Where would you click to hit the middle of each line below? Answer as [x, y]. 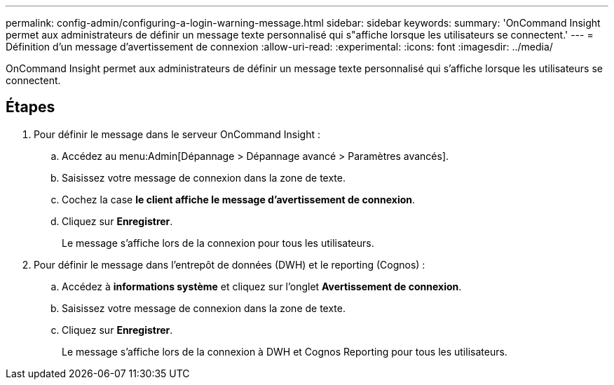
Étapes [30, 107]
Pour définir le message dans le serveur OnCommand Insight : [177, 134]
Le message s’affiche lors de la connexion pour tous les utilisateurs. [218, 243]
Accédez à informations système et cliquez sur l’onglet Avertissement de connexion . [262, 286]
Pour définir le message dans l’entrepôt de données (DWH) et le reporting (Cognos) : [230, 264]
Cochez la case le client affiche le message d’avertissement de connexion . [239, 199]
